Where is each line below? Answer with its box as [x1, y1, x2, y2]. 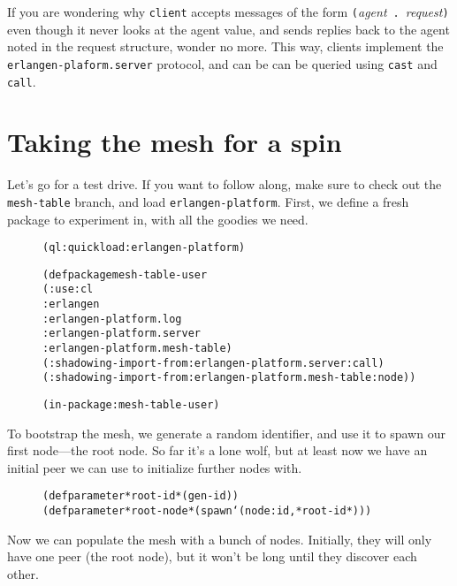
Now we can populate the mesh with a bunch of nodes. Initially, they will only [7, 529, 432, 548]
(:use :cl [42, 283, 94, 296]
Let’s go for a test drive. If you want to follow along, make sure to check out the [7, 175, 442, 194]
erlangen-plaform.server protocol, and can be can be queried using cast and [7, 54, 438, 72]
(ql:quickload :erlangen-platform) [42, 241, 246, 255]
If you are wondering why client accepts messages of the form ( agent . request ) [7, 3, 449, 20]
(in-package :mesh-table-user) [42, 399, 220, 412]
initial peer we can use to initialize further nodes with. [7, 458, 302, 476]
